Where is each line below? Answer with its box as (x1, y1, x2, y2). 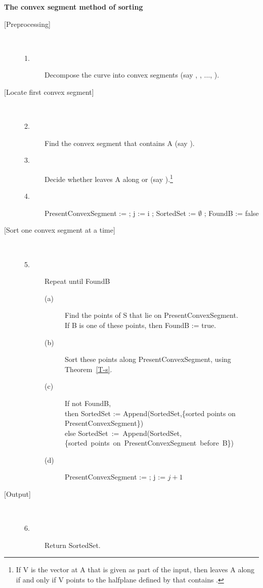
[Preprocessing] (4, 18, 51, 29)
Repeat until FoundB (45, 276, 110, 286)
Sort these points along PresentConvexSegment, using (65, 354, 231, 364)
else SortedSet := (65, 427, 119, 438)
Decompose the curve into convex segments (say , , (45, 69, 202, 80)
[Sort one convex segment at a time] (4, 225, 115, 235)
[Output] (4, 489, 31, 499)
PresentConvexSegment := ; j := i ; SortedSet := (45, 207, 196, 218)
